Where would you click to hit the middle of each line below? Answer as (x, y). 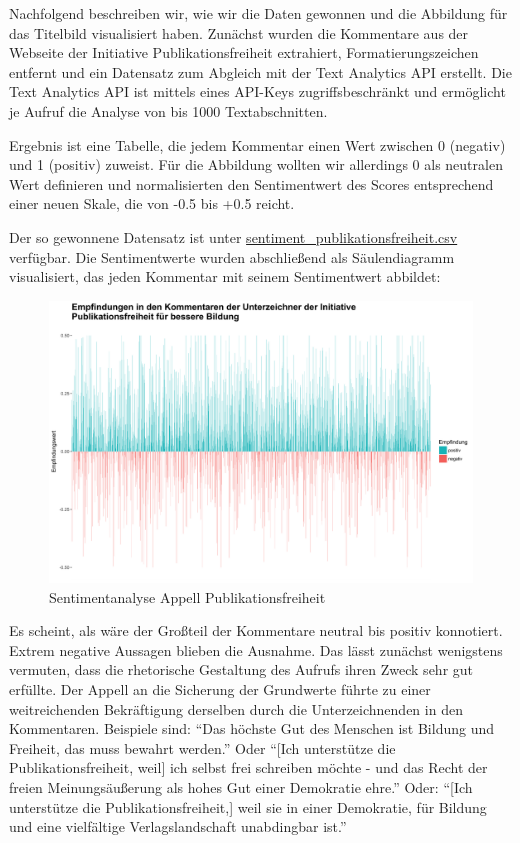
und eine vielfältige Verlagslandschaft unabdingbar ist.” (178, 826)
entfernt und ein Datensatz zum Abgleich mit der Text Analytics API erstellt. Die (260, 71)
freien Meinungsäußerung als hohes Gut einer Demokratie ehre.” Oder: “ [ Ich (241, 787)
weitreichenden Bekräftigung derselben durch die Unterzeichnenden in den (236, 708)
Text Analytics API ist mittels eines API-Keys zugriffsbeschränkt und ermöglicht (257, 91)
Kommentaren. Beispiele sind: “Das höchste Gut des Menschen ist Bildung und (252, 728)
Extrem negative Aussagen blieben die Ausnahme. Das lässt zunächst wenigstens (256, 649)
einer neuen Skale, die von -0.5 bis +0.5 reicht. (152, 203)
